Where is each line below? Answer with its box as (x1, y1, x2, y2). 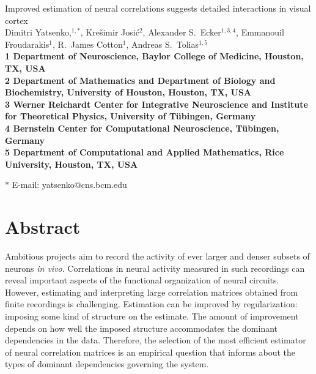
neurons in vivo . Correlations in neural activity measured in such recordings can (5, 261, 305, 274)
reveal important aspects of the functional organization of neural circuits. (5, 274, 279, 286)
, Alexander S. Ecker (142, 26, 221, 39)
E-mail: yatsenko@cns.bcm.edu (12, 178, 127, 191)
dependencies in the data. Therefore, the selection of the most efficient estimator (5, 334, 306, 346)
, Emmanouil (236, 26, 284, 39)
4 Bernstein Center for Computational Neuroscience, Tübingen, (5, 121, 279, 134)
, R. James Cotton (53, 37, 123, 50)
